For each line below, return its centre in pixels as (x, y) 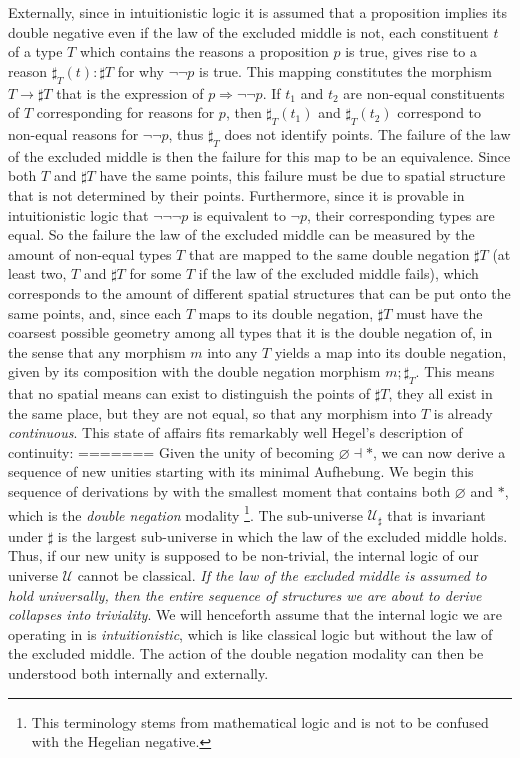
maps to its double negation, (286, 312)
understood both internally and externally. (138, 672)
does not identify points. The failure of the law (367, 133)
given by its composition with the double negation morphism (194, 371)
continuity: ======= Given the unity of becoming (171, 451)
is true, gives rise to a (411, 51)
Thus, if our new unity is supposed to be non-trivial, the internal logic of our (243, 555)
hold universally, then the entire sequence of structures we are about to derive (245, 594)
